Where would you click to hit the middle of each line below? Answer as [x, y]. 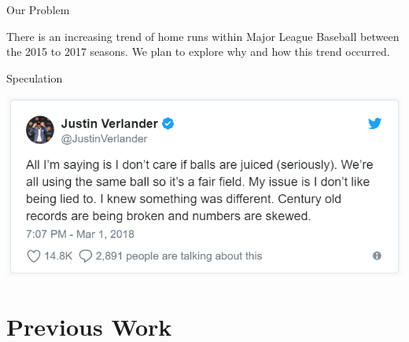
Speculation [35, 77]
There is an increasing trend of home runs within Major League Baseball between [203, 36]
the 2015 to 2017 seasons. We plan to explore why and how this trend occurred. [198, 51]
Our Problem [38, 9]
